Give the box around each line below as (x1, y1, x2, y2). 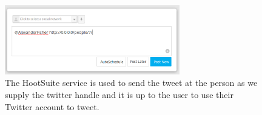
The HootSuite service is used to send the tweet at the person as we (5, 76, 258, 89)
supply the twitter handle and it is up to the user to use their (5, 88, 233, 100)
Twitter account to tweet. (5, 100, 99, 113)
